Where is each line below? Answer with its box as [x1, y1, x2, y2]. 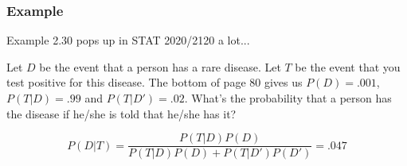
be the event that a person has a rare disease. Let [39, 58, 281, 75]
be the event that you [295, 58, 401, 75]
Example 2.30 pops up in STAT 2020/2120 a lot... [6, 32, 250, 48]
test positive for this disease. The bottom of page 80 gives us [6, 74, 303, 91]
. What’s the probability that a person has [184, 90, 392, 106]
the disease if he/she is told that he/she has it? [6, 105, 237, 122]
